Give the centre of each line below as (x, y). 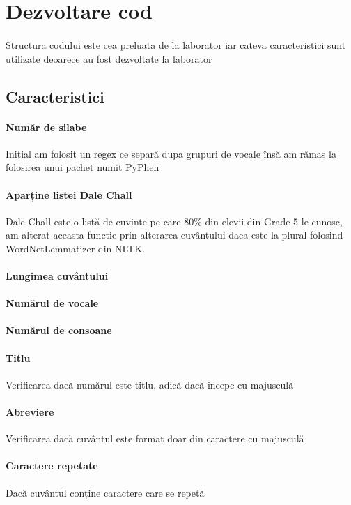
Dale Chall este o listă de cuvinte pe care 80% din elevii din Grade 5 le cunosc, (174, 221)
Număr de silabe (46, 127)
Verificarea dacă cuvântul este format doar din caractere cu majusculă (155, 438)
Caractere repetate (52, 466)
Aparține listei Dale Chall (69, 194)
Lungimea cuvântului (57, 276)
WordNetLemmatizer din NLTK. (75, 248)
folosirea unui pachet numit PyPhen (83, 167)
